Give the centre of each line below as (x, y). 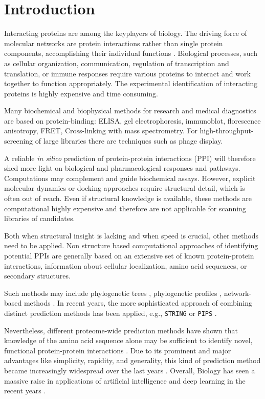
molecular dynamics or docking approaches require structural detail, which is (125, 188)
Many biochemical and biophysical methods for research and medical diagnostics (130, 111)
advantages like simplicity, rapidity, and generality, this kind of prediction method (132, 360)
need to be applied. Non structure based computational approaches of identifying (131, 245)
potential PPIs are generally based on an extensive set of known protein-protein (129, 255)
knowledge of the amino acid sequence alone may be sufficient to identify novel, (128, 340)
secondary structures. (37, 276)
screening (19, 141)
